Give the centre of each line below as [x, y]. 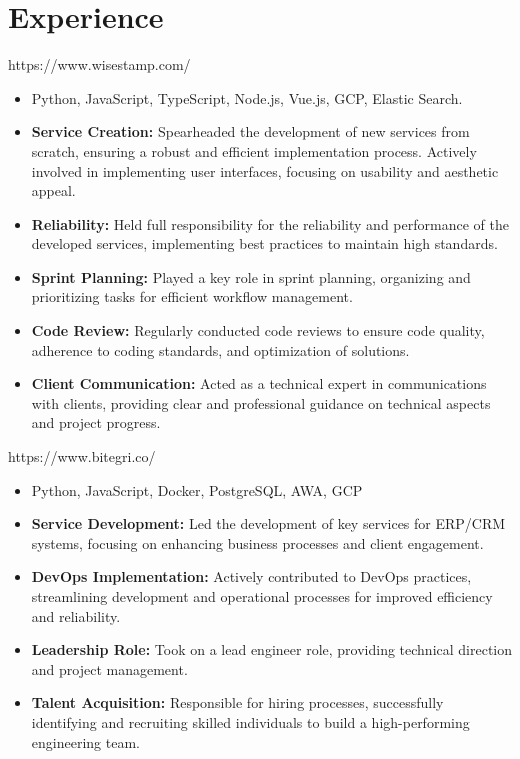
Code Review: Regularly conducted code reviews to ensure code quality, [258, 330]
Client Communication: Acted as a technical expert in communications [259, 383]
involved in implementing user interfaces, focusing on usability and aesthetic [265, 170]
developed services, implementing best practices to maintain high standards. [264, 243]
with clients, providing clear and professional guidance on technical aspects [261, 402]
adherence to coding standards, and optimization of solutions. [220, 349]
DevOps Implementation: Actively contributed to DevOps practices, [251, 576]
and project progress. [96, 422]
